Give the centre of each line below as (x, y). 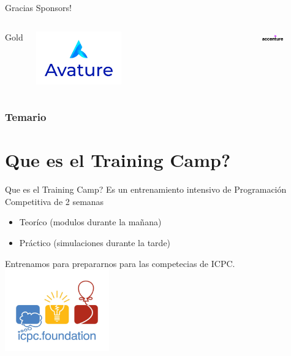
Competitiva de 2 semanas (55, 201)
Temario (26, 117)
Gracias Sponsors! (38, 7)
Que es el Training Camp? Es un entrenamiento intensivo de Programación (146, 189)
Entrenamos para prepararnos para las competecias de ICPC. (120, 263)
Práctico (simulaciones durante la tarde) (95, 243)
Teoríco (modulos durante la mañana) (90, 222)
